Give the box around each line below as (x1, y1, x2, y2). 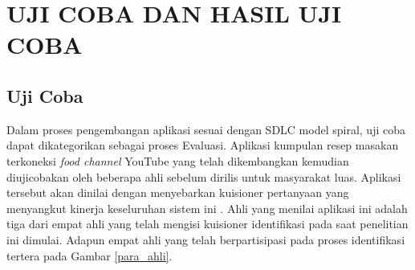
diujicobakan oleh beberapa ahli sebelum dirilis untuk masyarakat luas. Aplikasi (6, 168, 401, 185)
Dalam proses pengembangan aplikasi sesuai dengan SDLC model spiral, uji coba (6, 121, 405, 137)
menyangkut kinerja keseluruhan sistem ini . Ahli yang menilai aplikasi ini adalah (6, 199, 408, 216)
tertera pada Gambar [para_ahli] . (6, 247, 173, 264)
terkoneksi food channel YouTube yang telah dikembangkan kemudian (6, 152, 349, 169)
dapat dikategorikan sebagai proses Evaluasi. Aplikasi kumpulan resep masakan (6, 137, 399, 153)
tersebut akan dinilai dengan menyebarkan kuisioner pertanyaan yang (6, 184, 349, 201)
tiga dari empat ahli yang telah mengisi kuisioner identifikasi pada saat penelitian (6, 215, 409, 232)
